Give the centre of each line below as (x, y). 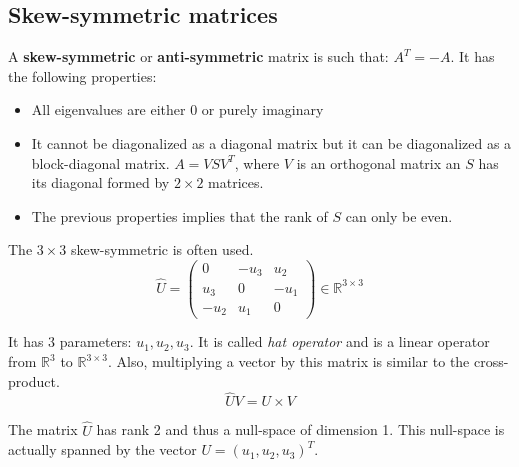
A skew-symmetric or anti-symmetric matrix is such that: (198, 56)
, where (257, 162)
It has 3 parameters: (70, 341)
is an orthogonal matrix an (378, 162)
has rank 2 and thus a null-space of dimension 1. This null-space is (300, 429)
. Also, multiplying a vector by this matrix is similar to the (289, 361)
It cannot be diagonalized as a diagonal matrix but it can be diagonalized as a (271, 142)
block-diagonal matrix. (100, 162)
